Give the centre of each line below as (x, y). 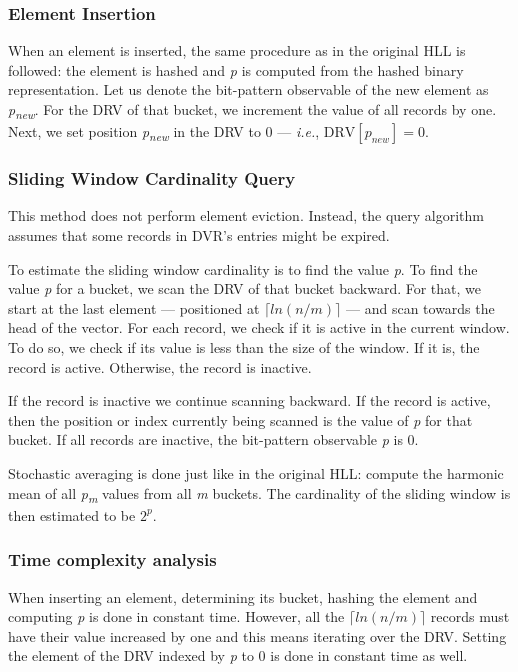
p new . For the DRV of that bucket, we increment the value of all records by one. (252, 110)
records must (470, 616)
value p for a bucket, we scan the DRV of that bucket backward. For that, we (245, 288)
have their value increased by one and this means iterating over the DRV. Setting (257, 635)
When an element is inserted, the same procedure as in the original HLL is (237, 50)
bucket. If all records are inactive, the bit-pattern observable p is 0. (213, 439)
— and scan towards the (420, 307)
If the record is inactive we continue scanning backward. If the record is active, (249, 400)
